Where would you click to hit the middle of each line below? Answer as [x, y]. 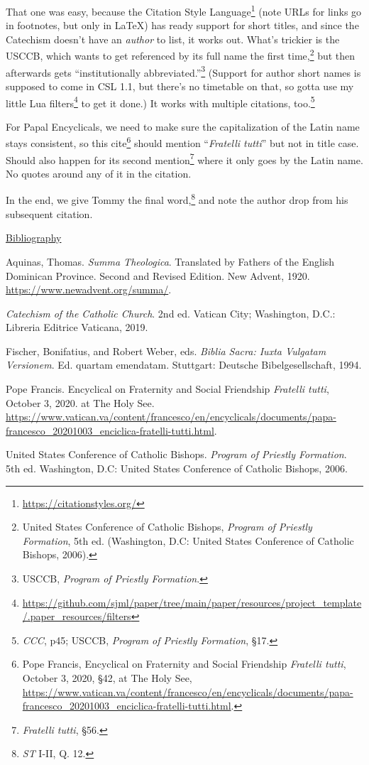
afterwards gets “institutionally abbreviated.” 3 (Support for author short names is [183, 71]
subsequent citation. [49, 213]
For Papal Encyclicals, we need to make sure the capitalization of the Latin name [183, 126]
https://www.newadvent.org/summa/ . [89, 289]
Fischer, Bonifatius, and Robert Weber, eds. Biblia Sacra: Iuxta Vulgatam [166, 351]
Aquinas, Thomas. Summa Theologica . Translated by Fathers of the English [170, 261]
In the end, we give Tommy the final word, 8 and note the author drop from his [177, 199]
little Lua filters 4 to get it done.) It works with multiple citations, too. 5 [160, 102]
